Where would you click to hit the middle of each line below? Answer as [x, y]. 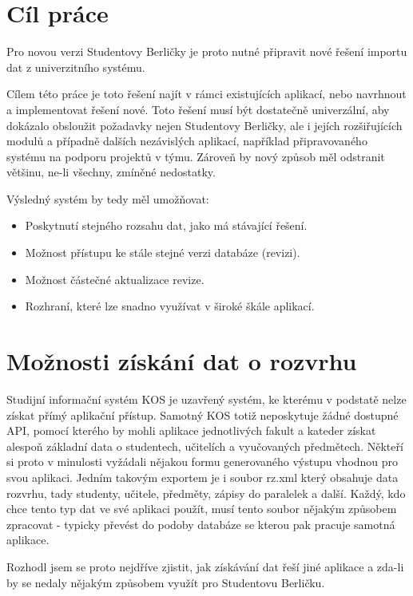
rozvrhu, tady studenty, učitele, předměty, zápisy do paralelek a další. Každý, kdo [206, 493]
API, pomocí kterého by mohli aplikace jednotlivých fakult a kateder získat [191, 430]
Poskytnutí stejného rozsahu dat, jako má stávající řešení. [166, 225]
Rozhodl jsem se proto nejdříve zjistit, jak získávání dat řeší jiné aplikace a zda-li [205, 566]
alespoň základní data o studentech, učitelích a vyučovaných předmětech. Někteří [205, 446]
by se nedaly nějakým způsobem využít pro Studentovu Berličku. [166, 582]
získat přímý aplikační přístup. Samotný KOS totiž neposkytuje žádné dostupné [203, 414]
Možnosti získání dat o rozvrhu [182, 361]
